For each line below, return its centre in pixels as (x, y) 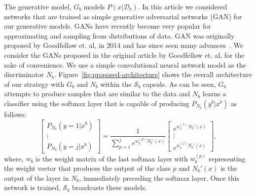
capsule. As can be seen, (179, 84)
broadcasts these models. (109, 187)
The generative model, (38, 6)
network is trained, (32, 187)
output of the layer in (37, 177)
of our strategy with (34, 84)
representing (227, 158)
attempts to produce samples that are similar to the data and (97, 94)
